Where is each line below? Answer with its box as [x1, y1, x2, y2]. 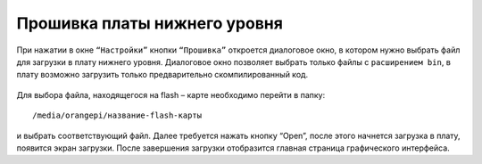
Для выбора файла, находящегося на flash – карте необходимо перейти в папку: [16, 89, 326, 100]
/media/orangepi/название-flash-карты [32, 111, 203, 120]
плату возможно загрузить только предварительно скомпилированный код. [16, 70, 309, 80]
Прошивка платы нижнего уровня [16, 13, 283, 33]
